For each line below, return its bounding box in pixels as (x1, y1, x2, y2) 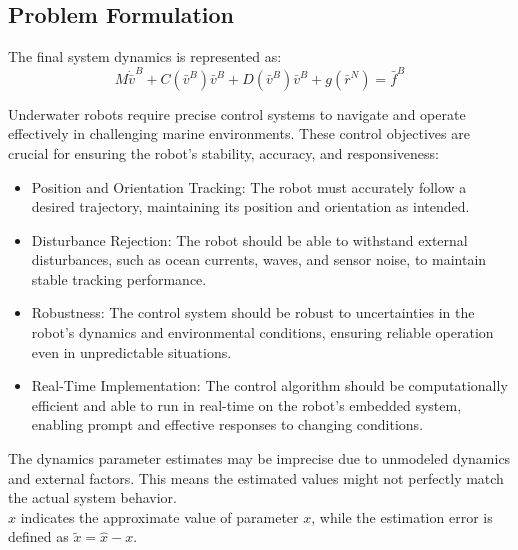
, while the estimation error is (311, 506, 493, 527)
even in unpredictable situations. (31, 341, 232, 362)
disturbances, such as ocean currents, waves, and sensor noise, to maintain (31, 249, 487, 270)
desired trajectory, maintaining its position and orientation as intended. (31, 196, 470, 217)
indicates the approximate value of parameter (20, 506, 299, 527)
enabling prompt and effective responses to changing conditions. (31, 414, 424, 435)
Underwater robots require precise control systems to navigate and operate (8, 103, 466, 124)
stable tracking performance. (31, 268, 207, 289)
